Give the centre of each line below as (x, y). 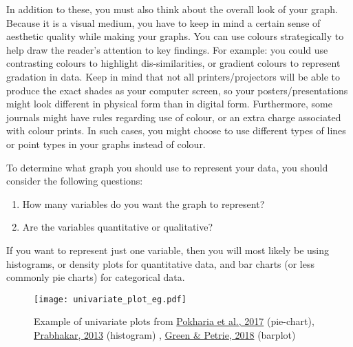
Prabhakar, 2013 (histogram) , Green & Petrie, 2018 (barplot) (165, 334)
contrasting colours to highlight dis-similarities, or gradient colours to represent (173, 63)
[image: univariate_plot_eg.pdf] (110, 299)
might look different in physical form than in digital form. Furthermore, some (169, 104)
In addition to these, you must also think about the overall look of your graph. (172, 9)
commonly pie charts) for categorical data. (96, 277)
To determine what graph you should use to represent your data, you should (167, 167)
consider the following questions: (75, 181)
